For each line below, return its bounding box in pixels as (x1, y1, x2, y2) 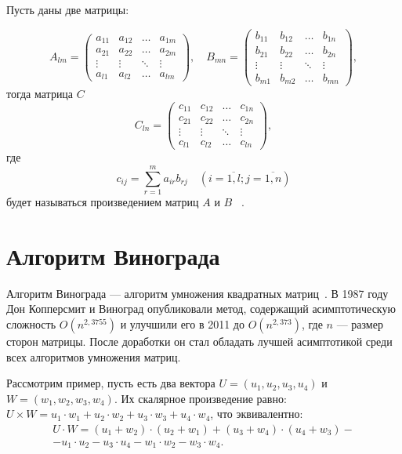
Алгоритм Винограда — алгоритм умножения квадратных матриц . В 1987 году (6, 285, 389, 301)
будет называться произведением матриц (6, 194, 199, 210)
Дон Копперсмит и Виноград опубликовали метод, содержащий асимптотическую (6, 300, 396, 317)
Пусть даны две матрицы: (6, 2, 129, 17)
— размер (336, 315, 383, 332)
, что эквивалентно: (210, 405, 303, 422)
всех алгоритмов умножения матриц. (6, 348, 181, 365)
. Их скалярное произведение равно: (114, 390, 287, 406)
